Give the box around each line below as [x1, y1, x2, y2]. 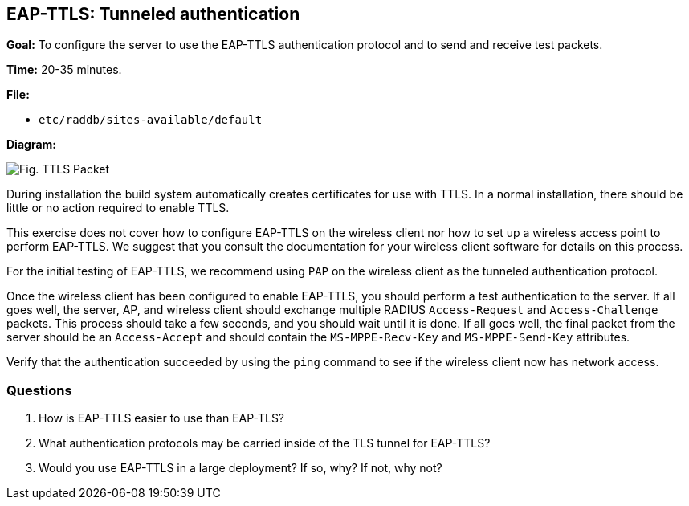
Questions [6, 382, 72, 398]
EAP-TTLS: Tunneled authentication [6, 4, 300, 24]
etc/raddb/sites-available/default [39, 113, 263, 127]
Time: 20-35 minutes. [6, 63, 122, 77]
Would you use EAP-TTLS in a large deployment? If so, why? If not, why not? [39, 461, 442, 475]
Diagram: [6, 137, 56, 152]
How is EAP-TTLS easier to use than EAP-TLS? [39, 411, 285, 426]
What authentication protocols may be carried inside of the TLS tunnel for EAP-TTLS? [39, 436, 491, 451]
